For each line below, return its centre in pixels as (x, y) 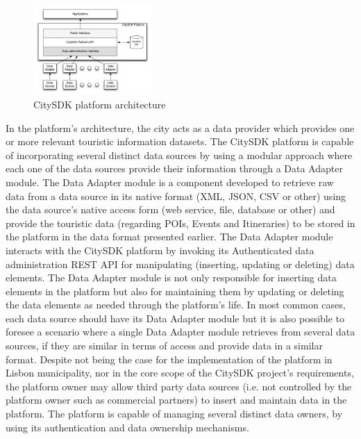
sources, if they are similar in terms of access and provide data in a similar (164, 346)
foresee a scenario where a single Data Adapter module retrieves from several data (180, 332)
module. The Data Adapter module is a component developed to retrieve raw (170, 182)
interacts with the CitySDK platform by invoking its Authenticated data (160, 250)
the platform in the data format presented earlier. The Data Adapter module (169, 237)
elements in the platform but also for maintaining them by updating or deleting (175, 291)
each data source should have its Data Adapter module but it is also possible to (175, 318)
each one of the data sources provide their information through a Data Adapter (174, 168)
